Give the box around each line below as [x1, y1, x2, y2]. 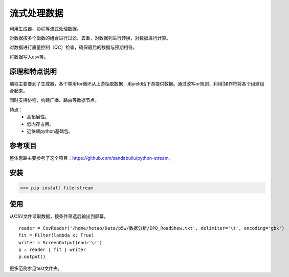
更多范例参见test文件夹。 [9, 265, 62, 271]
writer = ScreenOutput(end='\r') [18, 240, 102, 245]
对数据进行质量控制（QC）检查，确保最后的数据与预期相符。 [9, 44, 138, 51]
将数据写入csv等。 [9, 54, 49, 60]
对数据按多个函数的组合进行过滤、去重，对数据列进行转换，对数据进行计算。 [9, 35, 171, 41]
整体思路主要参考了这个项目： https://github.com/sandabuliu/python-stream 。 [9, 155, 173, 161]
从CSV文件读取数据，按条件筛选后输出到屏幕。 [9, 213, 108, 220]
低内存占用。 [27, 121, 54, 127]
